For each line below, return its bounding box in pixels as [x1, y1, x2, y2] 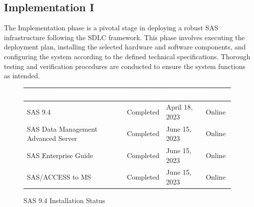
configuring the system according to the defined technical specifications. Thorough [4, 51, 251, 61]
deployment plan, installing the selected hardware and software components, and [4, 42, 246, 52]
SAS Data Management [27, 123, 98, 134]
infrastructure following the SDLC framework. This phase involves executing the [4, 32, 245, 42]
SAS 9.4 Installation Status [23, 195, 105, 206]
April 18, [166, 102, 193, 112]
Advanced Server [27, 133, 77, 143]
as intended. [4, 70, 40, 81]
